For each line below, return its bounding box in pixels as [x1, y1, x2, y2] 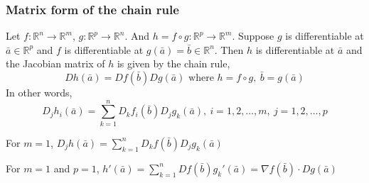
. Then [214, 42, 244, 57]
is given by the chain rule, [117, 56, 230, 71]
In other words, [6, 85, 73, 99]
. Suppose [232, 28, 274, 43]
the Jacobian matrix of [6, 56, 105, 71]
